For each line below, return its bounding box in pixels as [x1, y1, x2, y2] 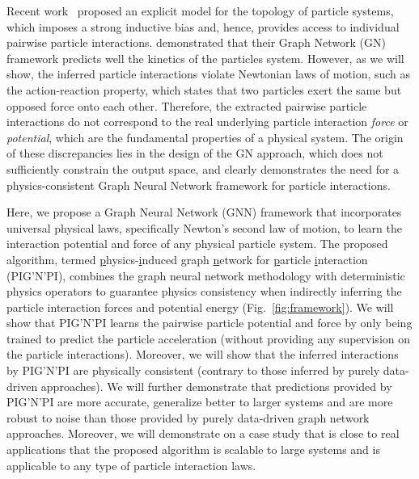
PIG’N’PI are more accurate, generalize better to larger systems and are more [6, 393, 393, 410]
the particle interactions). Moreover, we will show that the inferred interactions [6, 346, 399, 363]
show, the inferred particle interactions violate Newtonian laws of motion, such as [6, 65, 411, 82]
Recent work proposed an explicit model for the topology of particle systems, [6, 2, 394, 19]
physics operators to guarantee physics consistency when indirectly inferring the [6, 283, 402, 300]
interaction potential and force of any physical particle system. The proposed [6, 235, 388, 252]
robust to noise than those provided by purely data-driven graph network [6, 409, 370, 426]
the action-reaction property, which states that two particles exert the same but [6, 81, 402, 98]
